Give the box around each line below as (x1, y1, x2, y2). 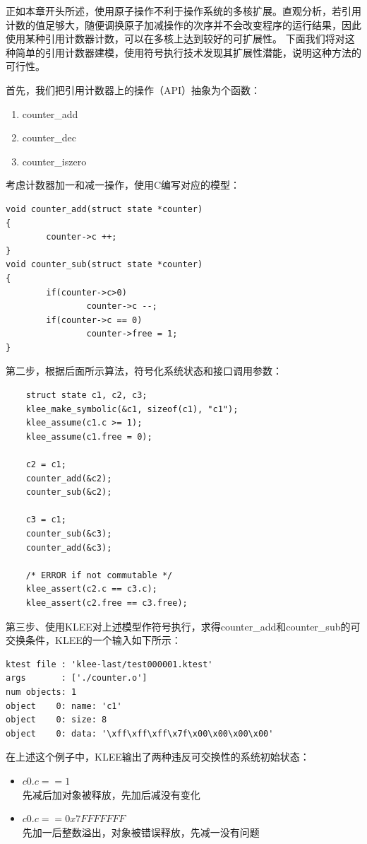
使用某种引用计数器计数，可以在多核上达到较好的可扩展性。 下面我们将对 (6, 31, 345, 46)
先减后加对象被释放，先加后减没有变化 (22, 787, 200, 802)
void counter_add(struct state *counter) (6, 204, 203, 214)
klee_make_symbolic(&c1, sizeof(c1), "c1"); (25, 404, 239, 414)
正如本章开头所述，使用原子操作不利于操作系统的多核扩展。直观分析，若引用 (6, 4, 361, 18)
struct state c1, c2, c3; (25, 390, 148, 401)
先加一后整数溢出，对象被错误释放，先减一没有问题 (22, 824, 260, 839)
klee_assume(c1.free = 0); (25, 431, 152, 442)
